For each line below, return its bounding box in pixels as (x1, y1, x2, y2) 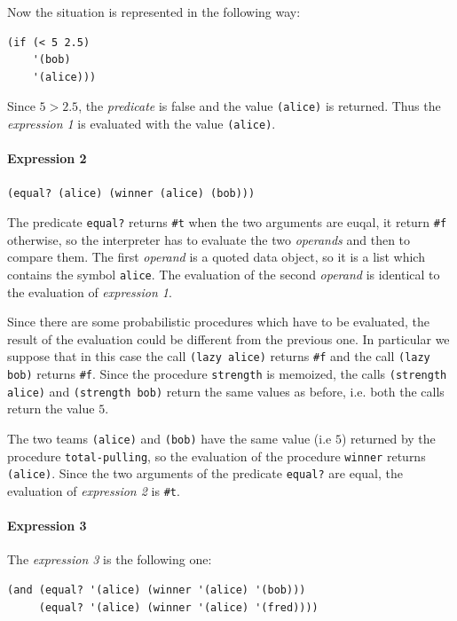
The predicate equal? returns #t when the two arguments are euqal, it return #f (7, 213, 447, 232)
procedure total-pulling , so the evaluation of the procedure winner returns (7, 446, 426, 465)
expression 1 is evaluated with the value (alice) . (7, 114, 276, 133)
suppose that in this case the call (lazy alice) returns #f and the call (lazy (7, 347, 430, 366)
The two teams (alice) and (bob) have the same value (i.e (7, 428, 332, 447)
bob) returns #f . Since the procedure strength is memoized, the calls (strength (7, 365, 447, 383)
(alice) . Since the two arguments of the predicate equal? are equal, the (7, 464, 403, 483)
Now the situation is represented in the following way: (7, 3, 301, 20)
